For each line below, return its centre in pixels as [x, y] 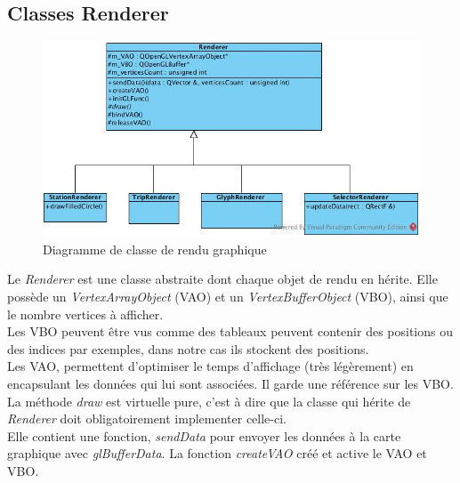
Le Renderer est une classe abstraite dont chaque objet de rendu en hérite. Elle [222, 279]
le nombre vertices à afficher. [85, 314]
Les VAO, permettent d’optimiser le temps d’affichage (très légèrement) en [210, 366]
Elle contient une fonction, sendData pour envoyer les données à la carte [204, 435]
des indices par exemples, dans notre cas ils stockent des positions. [188, 348]
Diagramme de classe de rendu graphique [155, 249]
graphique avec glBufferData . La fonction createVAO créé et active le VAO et [217, 453]
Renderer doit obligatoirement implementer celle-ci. [147, 419]
